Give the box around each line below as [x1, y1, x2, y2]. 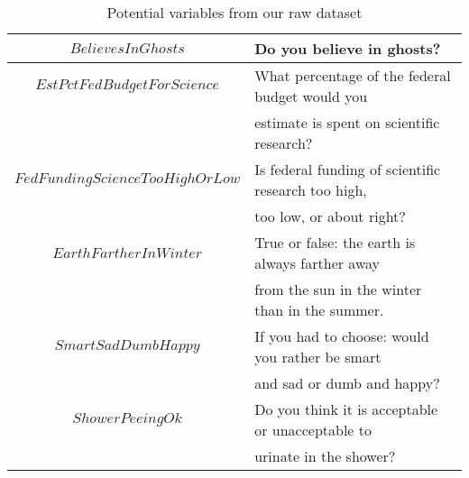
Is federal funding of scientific [254, 159, 441, 179]
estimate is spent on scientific [254, 112, 440, 133]
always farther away [254, 253, 381, 273]
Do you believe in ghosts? [254, 38, 441, 59]
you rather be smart [254, 346, 382, 367]
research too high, [254, 179, 367, 200]
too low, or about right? [254, 206, 406, 226]
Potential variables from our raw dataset [106, 2, 363, 23]
